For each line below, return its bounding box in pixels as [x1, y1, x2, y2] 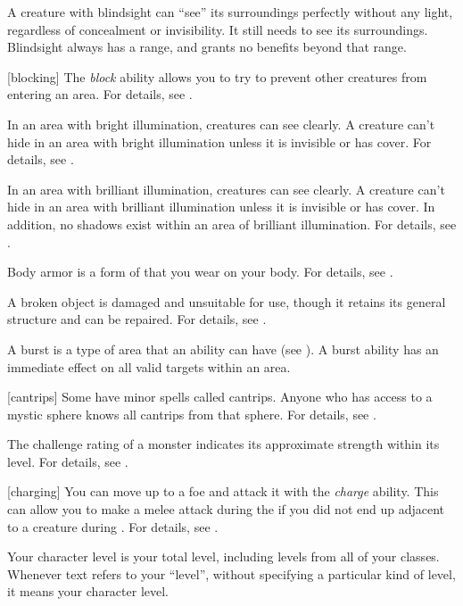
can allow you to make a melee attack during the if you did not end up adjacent [7, 500, 445, 519]
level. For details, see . [7, 452, 128, 470]
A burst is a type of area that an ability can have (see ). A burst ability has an [7, 339, 439, 358]
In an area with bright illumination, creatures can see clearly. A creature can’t [7, 114, 435, 133]
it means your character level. [7, 582, 169, 601]
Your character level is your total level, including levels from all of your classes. [7, 547, 440, 566]
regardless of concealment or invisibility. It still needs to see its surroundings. [7, 20, 428, 38]
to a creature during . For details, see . [7, 517, 219, 535]
